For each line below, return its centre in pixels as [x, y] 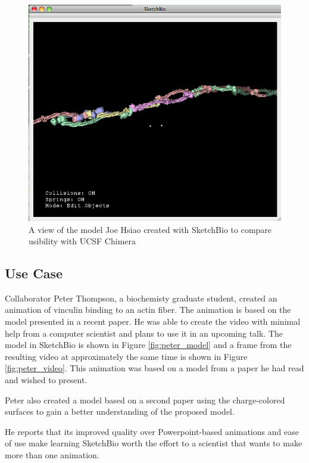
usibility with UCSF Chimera [82, 241]
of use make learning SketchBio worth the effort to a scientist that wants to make [154, 443]
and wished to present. [46, 380]
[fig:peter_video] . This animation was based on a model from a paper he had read [154, 368]
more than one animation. [52, 455]
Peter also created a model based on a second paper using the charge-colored [145, 400]
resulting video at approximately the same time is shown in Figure [126, 356]
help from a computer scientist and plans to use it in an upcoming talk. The [144, 333]
